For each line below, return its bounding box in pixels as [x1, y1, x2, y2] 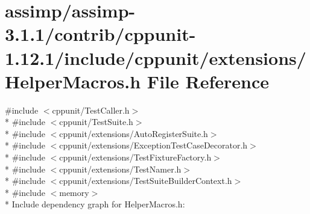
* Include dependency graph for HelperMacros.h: [5, 198, 185, 210]
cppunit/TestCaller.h [52, 103, 130, 116]
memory [59, 186, 89, 198]
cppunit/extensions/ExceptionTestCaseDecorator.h [59, 139, 248, 151]
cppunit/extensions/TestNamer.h [59, 162, 182, 175]
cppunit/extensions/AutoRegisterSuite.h [59, 127, 208, 139]
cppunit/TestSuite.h [59, 115, 133, 128]
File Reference [147, 69, 269, 93]
